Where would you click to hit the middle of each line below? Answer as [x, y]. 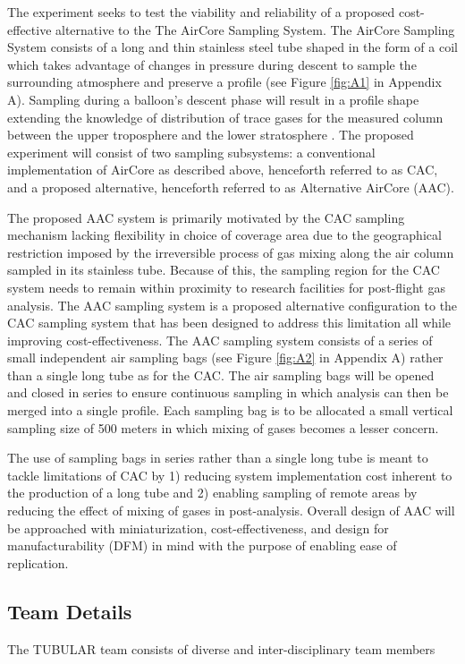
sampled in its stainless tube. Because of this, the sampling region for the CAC [224, 270]
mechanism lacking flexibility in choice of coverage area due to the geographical [224, 235]
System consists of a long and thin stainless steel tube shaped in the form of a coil [232, 47]
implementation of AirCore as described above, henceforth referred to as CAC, [223, 170]
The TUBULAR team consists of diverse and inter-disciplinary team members [221, 648]
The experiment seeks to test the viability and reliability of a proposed [201, 12]
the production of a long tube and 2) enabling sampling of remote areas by [212, 493]
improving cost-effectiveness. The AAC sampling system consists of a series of [220, 340]
